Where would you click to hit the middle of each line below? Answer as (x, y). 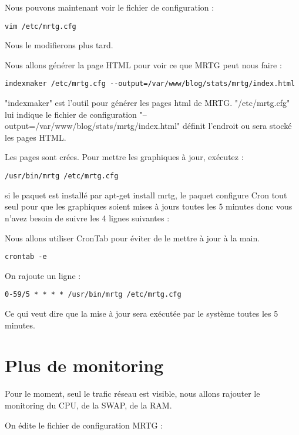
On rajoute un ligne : (43, 275)
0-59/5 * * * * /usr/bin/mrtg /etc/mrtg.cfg (93, 295)
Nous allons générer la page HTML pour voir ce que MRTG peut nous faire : (143, 64)
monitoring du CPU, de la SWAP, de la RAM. (88, 405)
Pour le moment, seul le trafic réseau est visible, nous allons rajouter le (132, 394)
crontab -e (26, 257)
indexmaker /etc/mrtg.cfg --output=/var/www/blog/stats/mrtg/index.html (150, 84)
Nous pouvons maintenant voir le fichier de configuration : (110, 7)
